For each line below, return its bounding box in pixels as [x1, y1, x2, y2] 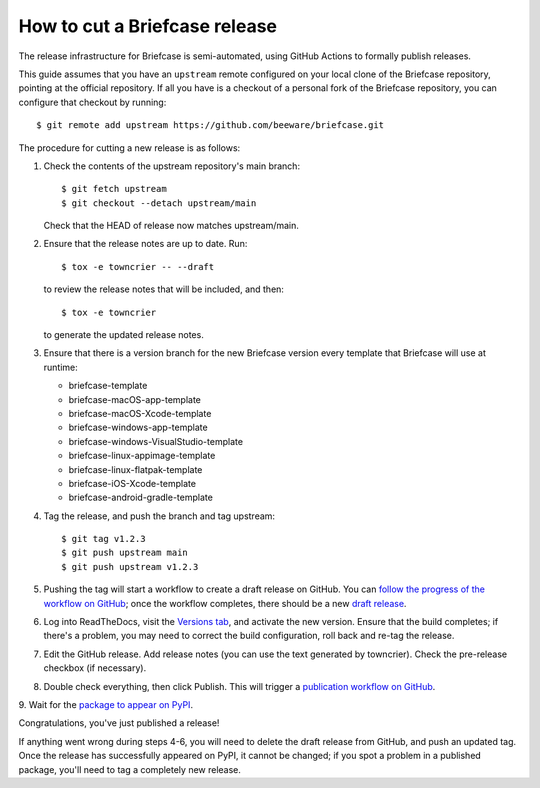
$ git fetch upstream [61, 183, 167, 195]
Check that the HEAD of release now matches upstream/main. [43, 220, 300, 232]
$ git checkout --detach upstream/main [61, 197, 257, 209]
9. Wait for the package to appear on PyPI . [18, 699, 194, 710]
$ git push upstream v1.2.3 [61, 561, 199, 572]
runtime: [43, 361, 79, 373]
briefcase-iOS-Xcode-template [68, 477, 197, 489]
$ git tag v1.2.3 [61, 533, 146, 545]
